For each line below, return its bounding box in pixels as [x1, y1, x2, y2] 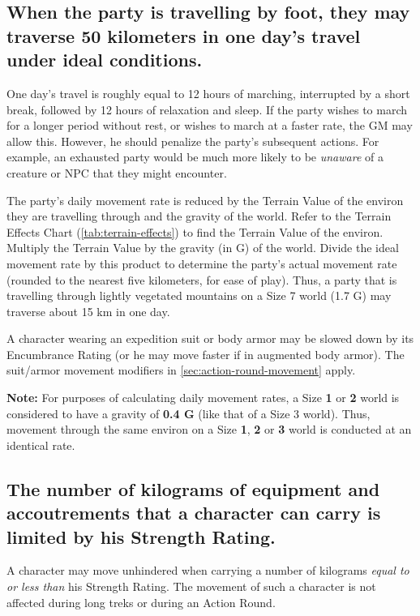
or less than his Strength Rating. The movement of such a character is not [6, 578, 376, 595]
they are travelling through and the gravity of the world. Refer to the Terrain [6, 207, 392, 225]
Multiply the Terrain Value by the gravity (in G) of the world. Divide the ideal [6, 239, 399, 256]
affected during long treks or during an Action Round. [6, 593, 276, 610]
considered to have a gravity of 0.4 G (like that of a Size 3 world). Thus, [6, 404, 371, 421]
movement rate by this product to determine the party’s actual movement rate [6, 255, 397, 272]
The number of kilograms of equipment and [6, 476, 380, 501]
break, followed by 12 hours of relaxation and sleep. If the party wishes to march [6, 101, 408, 118]
